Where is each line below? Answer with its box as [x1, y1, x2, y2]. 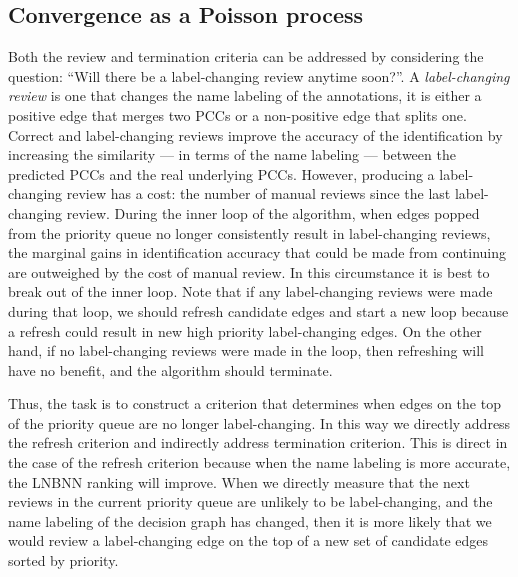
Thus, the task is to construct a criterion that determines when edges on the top [8, 393, 501, 414]
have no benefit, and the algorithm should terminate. [8, 359, 333, 380]
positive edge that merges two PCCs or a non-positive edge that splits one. [8, 104, 467, 125]
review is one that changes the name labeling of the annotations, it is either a [8, 85, 482, 106]
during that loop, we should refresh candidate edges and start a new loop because [8, 300, 509, 321]
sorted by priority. [8, 550, 119, 571]
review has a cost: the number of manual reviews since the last [66, 183, 451, 204]
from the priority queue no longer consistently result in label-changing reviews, [8, 222, 491, 243]
